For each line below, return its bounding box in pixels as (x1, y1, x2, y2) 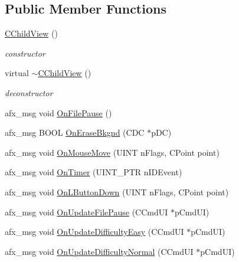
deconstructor (5, 86, 53, 99)
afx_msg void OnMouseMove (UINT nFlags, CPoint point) (5, 146, 220, 158)
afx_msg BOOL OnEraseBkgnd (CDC (5, 126, 145, 139)
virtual (5, 67, 29, 79)
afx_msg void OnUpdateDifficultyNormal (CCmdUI (5, 245, 194, 257)
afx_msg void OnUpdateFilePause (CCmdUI (5, 205, 168, 218)
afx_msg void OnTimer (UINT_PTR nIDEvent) (5, 166, 182, 178)
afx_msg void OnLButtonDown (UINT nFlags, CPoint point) (5, 185, 229, 198)
